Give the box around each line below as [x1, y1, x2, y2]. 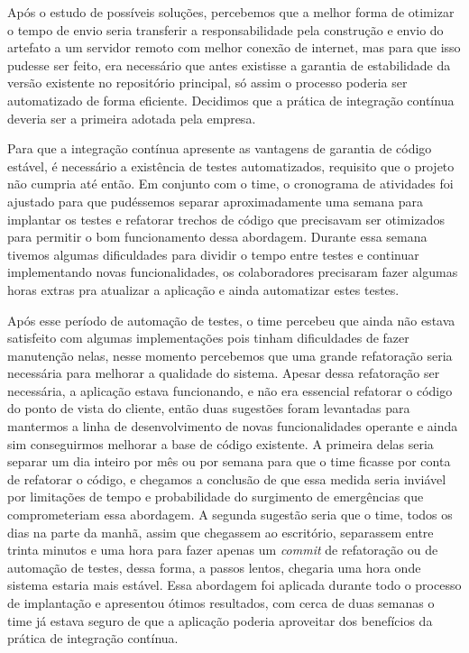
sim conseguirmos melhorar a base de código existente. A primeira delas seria [7, 434, 434, 453]
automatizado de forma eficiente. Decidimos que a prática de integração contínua [7, 90, 455, 109]
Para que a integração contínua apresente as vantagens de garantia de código [7, 139, 432, 158]
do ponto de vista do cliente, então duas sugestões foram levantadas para [7, 399, 410, 418]
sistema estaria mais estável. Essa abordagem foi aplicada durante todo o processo [7, 575, 462, 594]
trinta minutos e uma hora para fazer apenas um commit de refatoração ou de [7, 540, 438, 559]
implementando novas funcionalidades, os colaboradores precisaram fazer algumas [7, 262, 458, 281]
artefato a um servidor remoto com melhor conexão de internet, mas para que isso [7, 38, 461, 57]
